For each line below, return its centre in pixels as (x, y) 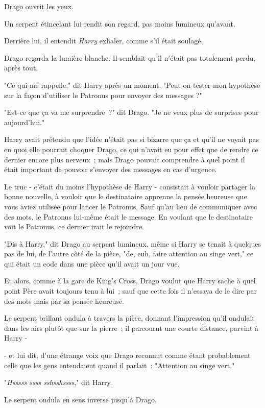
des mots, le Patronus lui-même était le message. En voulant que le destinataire (128, 216)
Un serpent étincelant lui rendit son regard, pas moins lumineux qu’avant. (120, 23)
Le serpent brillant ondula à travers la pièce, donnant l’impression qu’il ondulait (129, 318)
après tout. (21, 68)
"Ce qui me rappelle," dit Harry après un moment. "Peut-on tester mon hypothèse (132, 85)
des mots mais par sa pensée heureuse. (64, 301)
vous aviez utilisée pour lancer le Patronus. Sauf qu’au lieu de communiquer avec (131, 206)
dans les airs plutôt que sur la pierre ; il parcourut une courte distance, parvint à (131, 328)
